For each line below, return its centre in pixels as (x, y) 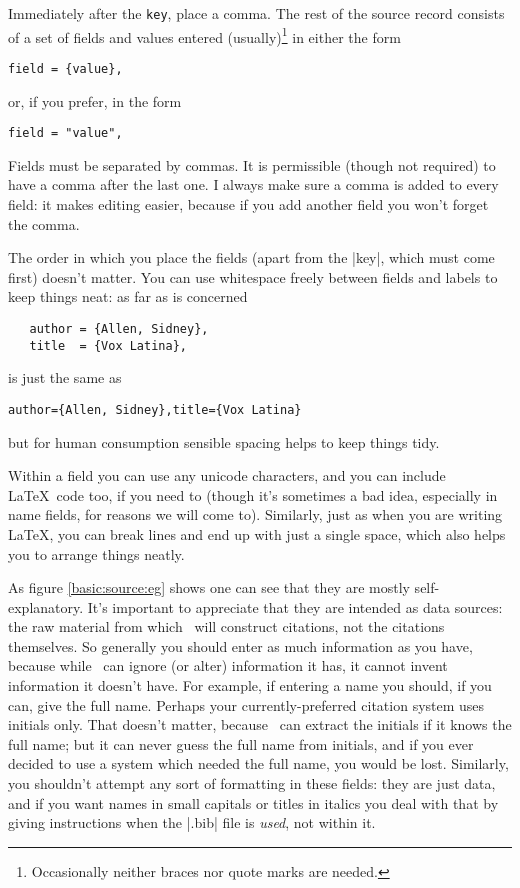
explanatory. (46, 606)
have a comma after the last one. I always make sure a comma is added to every (253, 184)
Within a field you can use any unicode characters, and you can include (227, 475)
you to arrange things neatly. (96, 553)
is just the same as (65, 377)
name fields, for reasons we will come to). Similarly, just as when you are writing (255, 514)
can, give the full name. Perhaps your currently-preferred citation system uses (246, 704)
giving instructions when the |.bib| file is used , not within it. (192, 822)
